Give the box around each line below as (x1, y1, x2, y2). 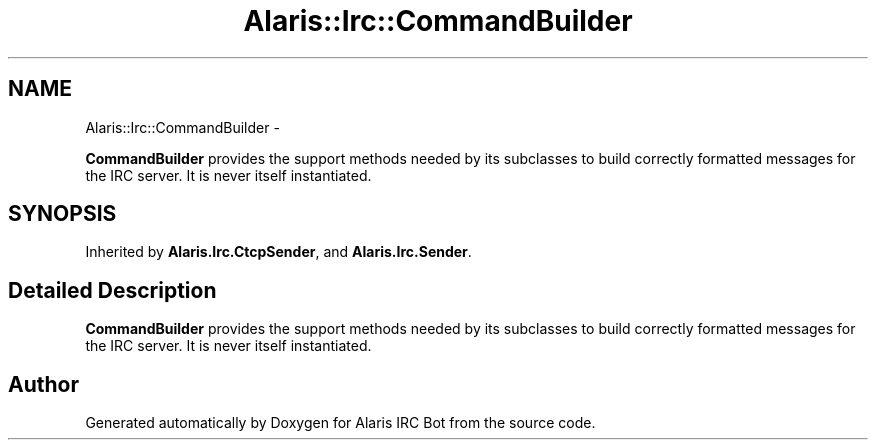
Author (8, 371, 79, 397)
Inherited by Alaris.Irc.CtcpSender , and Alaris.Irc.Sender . (85, 243, 472, 261)
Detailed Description (8, 277, 217, 303)
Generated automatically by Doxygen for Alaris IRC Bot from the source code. (85, 414, 596, 432)
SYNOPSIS (8, 201, 117, 227)
